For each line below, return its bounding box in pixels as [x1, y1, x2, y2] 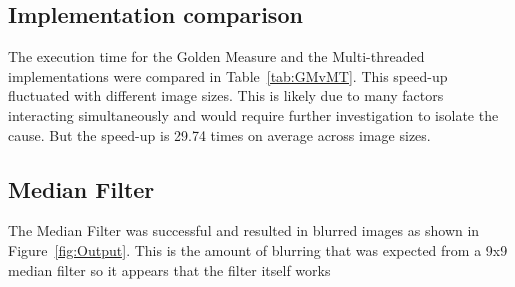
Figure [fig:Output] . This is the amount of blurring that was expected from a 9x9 [8, 239, 508, 260]
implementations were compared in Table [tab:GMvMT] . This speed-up [8, 65, 448, 86]
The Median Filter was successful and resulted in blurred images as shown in [8, 220, 480, 241]
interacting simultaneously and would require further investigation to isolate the [8, 104, 499, 125]
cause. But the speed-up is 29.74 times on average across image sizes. [8, 124, 431, 145]
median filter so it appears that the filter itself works [8, 259, 331, 280]
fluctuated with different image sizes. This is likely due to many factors [8, 85, 444, 106]
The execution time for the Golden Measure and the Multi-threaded [8, 46, 425, 67]
